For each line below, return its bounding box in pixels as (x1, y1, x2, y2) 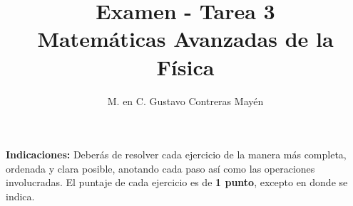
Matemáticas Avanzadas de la (37, 24, 334, 53)
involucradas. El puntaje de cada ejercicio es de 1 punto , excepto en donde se (6, 175, 348, 190)
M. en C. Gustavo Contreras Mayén (107, 93, 264, 108)
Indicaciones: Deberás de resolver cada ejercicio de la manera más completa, (6, 147, 347, 162)
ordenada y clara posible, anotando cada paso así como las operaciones (6, 161, 315, 175)
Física (156, 52, 215, 81)
